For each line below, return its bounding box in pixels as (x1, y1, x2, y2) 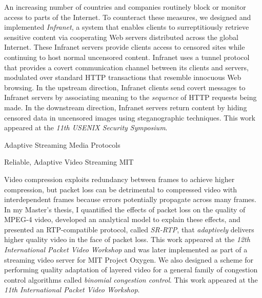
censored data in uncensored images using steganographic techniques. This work (4, 112, 255, 123)
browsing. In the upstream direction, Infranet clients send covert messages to (4, 82, 246, 92)
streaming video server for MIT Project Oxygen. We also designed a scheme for (4, 254, 254, 265)
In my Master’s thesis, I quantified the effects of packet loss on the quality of (4, 204, 246, 214)
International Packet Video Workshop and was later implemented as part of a (4, 244, 248, 255)
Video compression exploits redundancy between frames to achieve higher (4, 173, 235, 184)
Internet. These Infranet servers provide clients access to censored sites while (4, 42, 245, 52)
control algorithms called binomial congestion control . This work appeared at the (4, 274, 258, 285)
